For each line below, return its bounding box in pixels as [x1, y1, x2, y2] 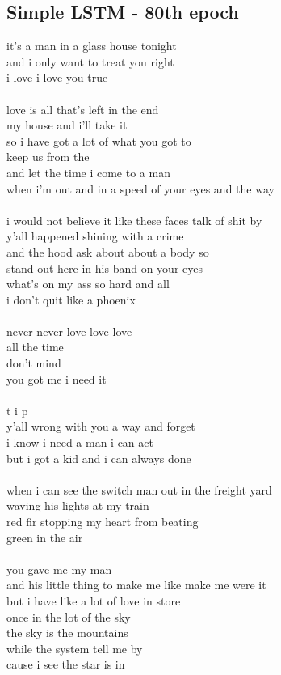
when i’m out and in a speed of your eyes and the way [6, 180, 275, 197]
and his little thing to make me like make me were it [6, 576, 266, 593]
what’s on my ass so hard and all [6, 275, 170, 292]
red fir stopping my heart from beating [6, 513, 199, 530]
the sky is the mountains [6, 624, 128, 641]
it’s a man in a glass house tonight [6, 37, 177, 54]
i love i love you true [6, 69, 108, 86]
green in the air [6, 529, 83, 546]
